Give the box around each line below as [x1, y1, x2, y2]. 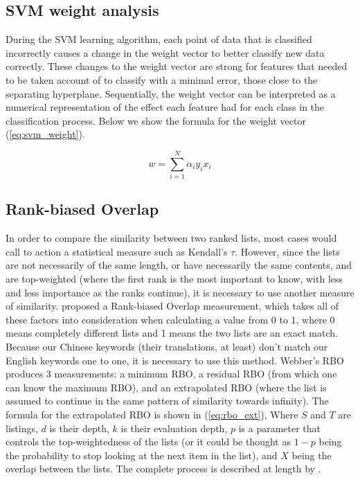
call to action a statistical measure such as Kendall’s [6, 244, 228, 258]
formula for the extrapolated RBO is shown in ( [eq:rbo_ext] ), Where [6, 407, 298, 421]
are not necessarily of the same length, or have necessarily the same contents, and [6, 258, 352, 272]
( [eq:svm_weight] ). [6, 127, 85, 141]
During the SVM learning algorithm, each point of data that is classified [6, 32, 312, 46]
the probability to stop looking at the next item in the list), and [6, 447, 278, 462]
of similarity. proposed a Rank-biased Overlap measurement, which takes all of [6, 299, 339, 313]
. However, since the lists [235, 244, 340, 258]
